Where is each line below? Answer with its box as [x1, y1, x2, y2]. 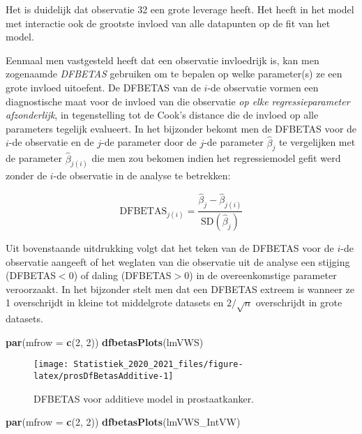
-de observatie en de [8, 135, 94, 149]
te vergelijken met [278, 135, 356, 149]
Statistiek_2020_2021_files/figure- [73, 359, 243, 370]
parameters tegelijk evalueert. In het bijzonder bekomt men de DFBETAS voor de [6, 121, 357, 135]
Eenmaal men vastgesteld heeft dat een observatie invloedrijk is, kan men [6, 52, 319, 67]
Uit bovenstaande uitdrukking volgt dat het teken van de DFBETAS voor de [6, 240, 334, 255]
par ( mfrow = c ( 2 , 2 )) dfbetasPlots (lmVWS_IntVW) [6, 414, 241, 429]
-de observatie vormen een [207, 80, 319, 94]
